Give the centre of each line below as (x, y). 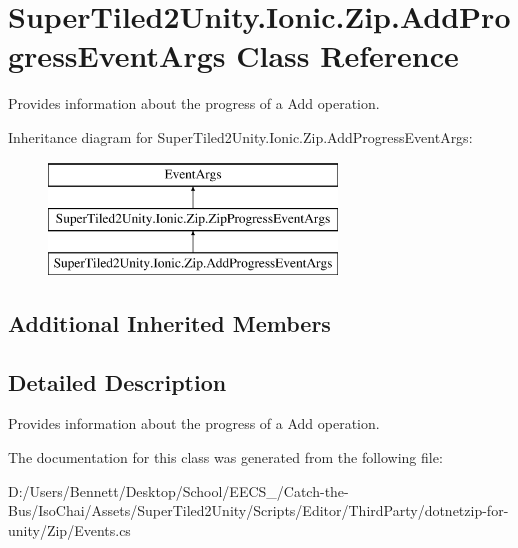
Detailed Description (117, 381)
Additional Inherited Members (169, 322)
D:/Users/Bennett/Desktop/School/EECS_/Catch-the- (178, 490)
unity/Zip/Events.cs (69, 529)
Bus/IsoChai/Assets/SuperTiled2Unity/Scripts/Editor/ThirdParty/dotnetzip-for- (258, 510)
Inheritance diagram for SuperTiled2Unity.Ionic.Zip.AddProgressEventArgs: (240, 136)
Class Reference (347, 55)
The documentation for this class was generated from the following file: (225, 457)
